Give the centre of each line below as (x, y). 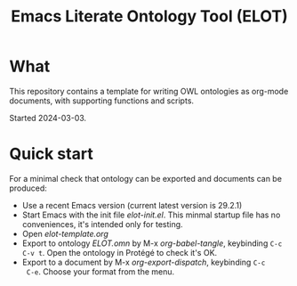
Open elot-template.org (65, 233)
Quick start (51, 154)
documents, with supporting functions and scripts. (101, 101)
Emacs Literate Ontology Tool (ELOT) (149, 16)
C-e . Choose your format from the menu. (100, 271)
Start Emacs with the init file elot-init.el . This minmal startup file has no (151, 215)
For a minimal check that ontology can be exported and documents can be (146, 178)
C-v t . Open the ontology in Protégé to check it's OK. (120, 252)
